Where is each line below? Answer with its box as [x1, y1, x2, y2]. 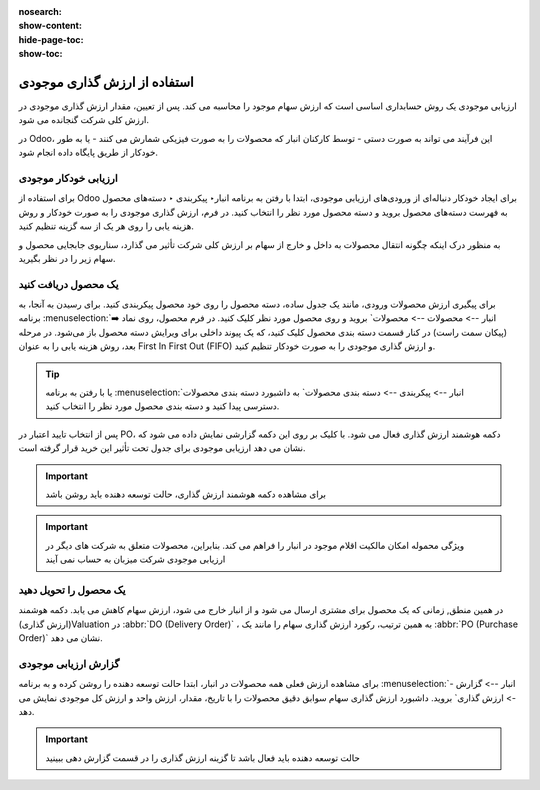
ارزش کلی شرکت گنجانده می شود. [18, 114, 150, 126]
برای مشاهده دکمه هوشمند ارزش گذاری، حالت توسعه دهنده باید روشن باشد [45, 488, 327, 500]
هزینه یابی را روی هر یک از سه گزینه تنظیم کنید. [18, 220, 195, 232]
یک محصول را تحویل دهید [18, 583, 126, 597]
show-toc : [18, 48, 63, 60]
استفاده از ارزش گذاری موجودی [18, 73, 194, 90]
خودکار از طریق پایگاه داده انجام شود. [18, 146, 159, 159]
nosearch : [18, 6, 62, 17]
